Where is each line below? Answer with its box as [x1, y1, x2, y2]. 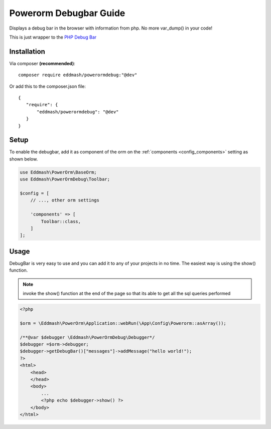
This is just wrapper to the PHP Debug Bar [9, 34, 97, 40]
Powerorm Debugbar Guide [9, 8, 125, 19]
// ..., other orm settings [30, 197, 100, 203]
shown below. [9, 156, 38, 162]
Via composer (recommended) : [9, 60, 75, 66]
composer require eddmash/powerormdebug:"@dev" [18, 72, 138, 78]
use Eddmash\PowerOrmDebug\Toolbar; [20, 176, 110, 182]
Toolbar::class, [41, 219, 81, 224]
